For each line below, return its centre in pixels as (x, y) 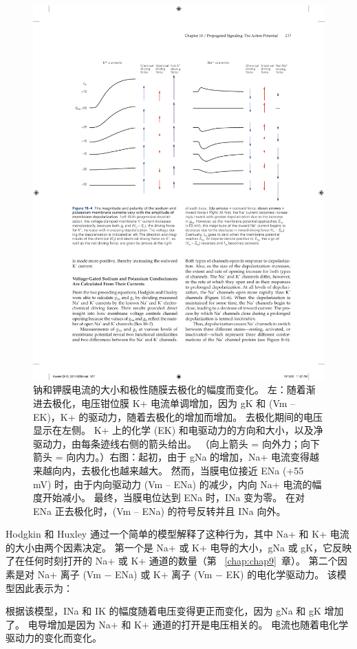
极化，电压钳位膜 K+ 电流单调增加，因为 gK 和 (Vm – (174, 403)
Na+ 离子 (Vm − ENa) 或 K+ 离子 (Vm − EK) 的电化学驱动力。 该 (187, 574)
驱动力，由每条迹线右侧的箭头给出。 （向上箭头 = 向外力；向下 (176, 443)
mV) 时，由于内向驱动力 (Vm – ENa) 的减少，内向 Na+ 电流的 (173, 484)
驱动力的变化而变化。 (54, 638)
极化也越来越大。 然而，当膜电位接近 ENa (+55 (197, 470)
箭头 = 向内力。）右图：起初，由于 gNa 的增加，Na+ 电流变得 (172, 457)
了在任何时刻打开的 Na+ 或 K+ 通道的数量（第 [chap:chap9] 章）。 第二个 (172, 561)
